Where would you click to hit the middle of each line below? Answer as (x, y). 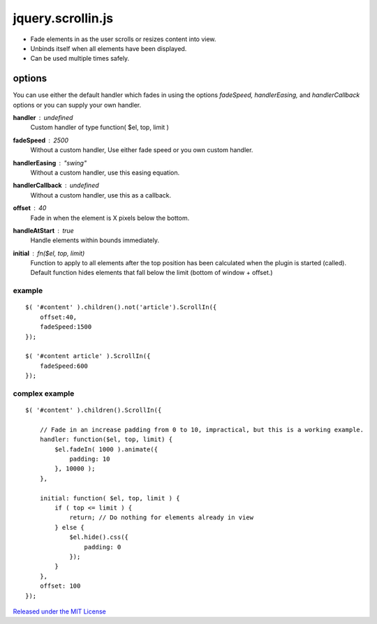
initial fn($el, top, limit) (49, 253)
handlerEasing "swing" (50, 163)
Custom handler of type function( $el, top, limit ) (99, 127)
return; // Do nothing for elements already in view (162, 518)
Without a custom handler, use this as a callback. (101, 195)
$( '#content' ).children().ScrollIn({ (94, 410)
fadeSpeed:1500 (66, 327)
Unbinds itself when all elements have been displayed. (109, 48)
